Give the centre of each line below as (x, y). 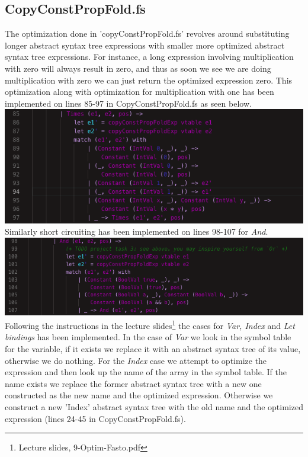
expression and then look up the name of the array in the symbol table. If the (146, 372)
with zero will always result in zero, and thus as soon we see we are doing (138, 68)
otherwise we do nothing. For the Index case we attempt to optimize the (136, 360)
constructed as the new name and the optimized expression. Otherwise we (139, 395)
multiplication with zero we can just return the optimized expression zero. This (149, 80)
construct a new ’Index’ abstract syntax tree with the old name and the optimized (154, 406)
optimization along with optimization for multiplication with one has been (139, 92)
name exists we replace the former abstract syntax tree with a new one (133, 383)
